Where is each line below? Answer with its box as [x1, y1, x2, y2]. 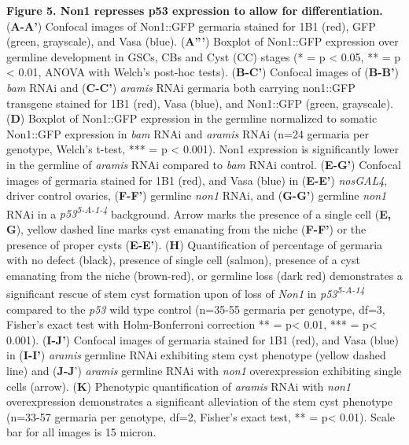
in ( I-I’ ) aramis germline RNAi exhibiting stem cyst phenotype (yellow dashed [6, 347, 386, 363]
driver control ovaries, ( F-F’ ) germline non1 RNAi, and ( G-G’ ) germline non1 [6, 187, 387, 204]
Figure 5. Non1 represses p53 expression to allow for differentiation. [6, 2, 383, 18]
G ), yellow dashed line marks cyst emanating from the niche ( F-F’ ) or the [6, 220, 367, 237]
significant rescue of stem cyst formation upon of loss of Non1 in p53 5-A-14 [6, 283, 365, 301]
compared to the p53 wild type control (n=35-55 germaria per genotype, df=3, [6, 300, 385, 317]
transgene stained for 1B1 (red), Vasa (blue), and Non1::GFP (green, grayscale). [6, 94, 393, 111]
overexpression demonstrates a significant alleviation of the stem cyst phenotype [6, 393, 393, 410]
